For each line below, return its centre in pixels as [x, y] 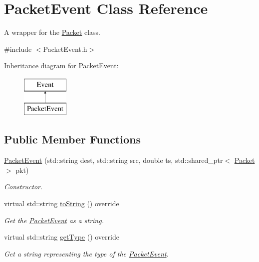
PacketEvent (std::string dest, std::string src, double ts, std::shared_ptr [114, 160]
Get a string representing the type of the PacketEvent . [86, 253]
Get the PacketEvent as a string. [54, 220]
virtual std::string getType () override [62, 237]
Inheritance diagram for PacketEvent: [61, 65]
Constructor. [23, 187]
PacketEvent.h [65, 49]
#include [18, 49]
